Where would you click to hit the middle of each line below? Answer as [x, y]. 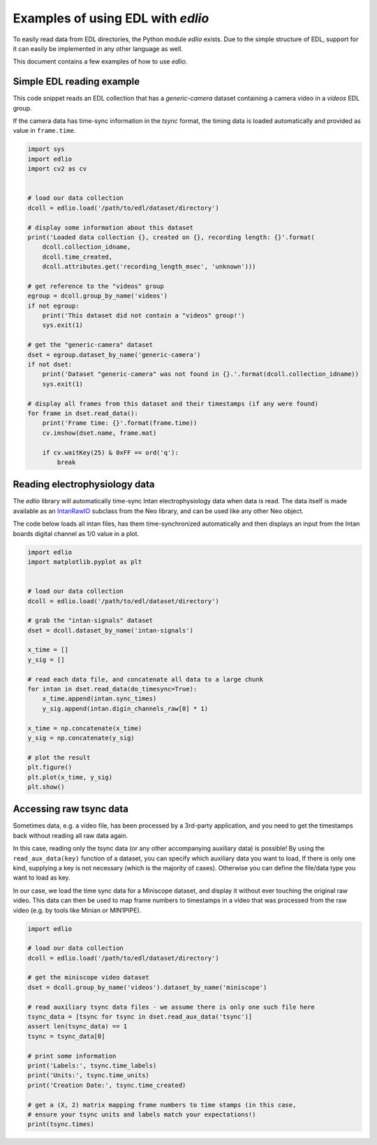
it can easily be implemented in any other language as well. [98, 48]
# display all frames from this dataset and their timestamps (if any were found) [173, 403]
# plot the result [59, 757]
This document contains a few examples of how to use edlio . [100, 62]
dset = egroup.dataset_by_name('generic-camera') [114, 354]
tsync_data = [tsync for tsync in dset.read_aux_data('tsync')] [140, 1017]
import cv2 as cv [57, 169]
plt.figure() [50, 768]
